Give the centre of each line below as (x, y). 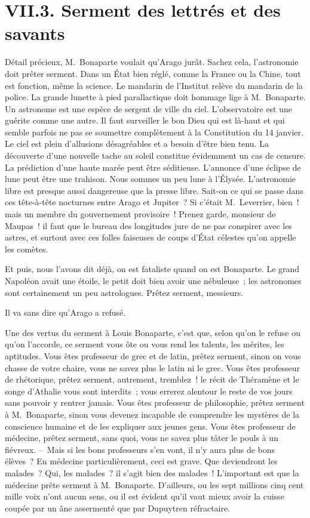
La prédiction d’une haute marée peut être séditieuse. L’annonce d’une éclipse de (153, 167)
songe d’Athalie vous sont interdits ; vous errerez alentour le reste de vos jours (149, 391)
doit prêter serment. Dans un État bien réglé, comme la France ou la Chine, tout (153, 73)
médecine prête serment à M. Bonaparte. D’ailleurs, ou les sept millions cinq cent (154, 484)
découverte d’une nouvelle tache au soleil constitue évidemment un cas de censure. (155, 155)
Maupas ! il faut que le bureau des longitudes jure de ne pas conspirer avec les (148, 225)
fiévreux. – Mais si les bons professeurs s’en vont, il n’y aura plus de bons (140, 449)
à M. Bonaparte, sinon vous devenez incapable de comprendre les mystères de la (152, 414)
